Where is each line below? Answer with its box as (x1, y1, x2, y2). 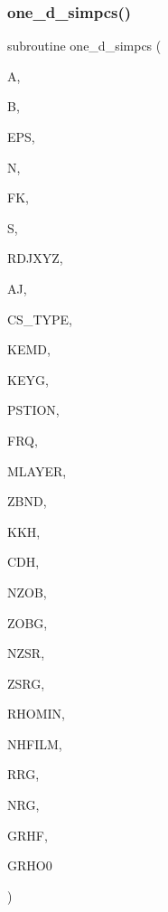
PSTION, (7, 400, 60, 419)
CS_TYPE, (7, 309, 72, 328)
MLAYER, (7, 461, 67, 480)
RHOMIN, (7, 704, 65, 723)
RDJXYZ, (7, 249, 63, 268)
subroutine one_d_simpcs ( (7, 36, 162, 55)
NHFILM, (7, 734, 62, 753)
